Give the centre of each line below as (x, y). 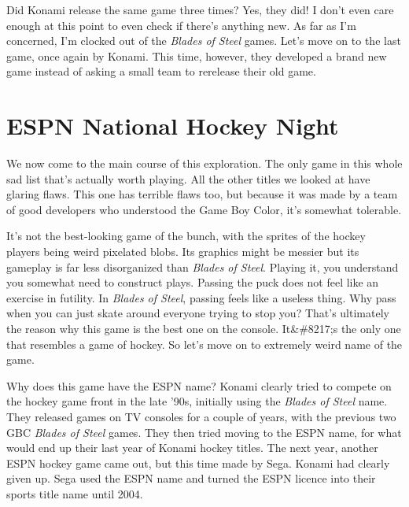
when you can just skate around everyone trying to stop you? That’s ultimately (198, 313)
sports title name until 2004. (75, 493)
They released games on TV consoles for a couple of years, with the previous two (201, 416)
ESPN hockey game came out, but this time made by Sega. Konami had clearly (198, 463)
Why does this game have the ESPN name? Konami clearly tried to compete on (199, 385)
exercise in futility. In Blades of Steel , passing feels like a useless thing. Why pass (201, 297)
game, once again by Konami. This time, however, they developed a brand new (197, 56)
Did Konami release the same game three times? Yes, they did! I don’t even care (200, 9)
